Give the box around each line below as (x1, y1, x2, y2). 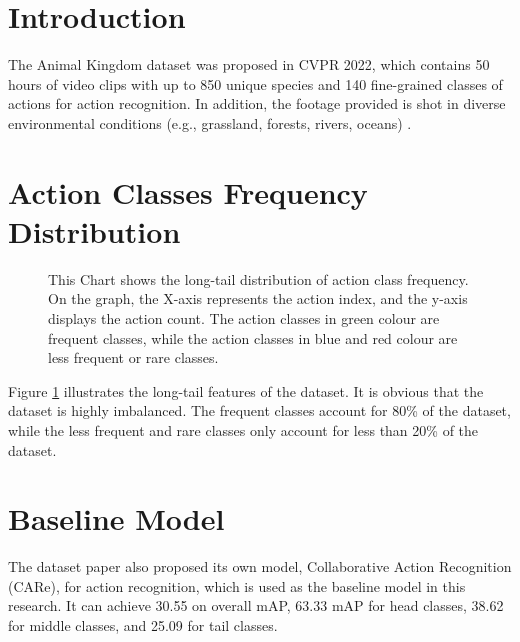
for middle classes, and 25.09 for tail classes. (8, 615, 278, 636)
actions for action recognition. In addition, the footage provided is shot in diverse (8, 93, 506, 114)
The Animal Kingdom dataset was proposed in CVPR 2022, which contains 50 (8, 54, 490, 75)
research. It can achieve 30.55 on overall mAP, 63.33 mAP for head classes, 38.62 (8, 595, 504, 616)
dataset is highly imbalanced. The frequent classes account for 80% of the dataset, (8, 400, 511, 421)
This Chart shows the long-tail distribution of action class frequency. (48, 268, 469, 289)
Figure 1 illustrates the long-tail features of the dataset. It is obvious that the (8, 380, 484, 401)
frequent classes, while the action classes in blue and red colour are (48, 327, 458, 348)
